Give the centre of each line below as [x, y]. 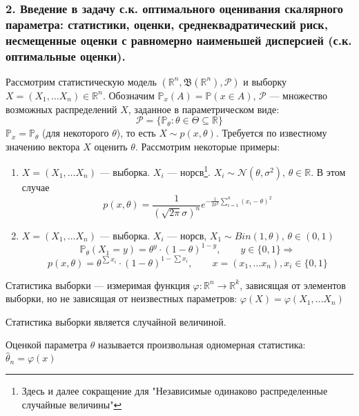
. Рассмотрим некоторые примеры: [207, 146]
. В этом [328, 172]
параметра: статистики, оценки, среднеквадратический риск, [167, 24]
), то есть [136, 133]
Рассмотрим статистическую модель [81, 81]
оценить [111, 146]
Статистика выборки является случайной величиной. [116, 321]
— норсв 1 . [189, 171]
